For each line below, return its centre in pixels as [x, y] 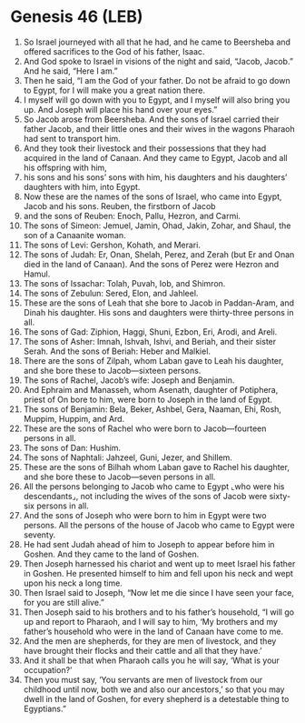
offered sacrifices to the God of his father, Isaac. [114, 51]
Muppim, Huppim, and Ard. [74, 418]
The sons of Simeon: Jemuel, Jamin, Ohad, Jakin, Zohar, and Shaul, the [157, 226]
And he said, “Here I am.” [70, 71]
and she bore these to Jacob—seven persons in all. [119, 477]
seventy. [39, 535]
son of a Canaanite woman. [74, 235]
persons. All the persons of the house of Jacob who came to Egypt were [159, 525]
